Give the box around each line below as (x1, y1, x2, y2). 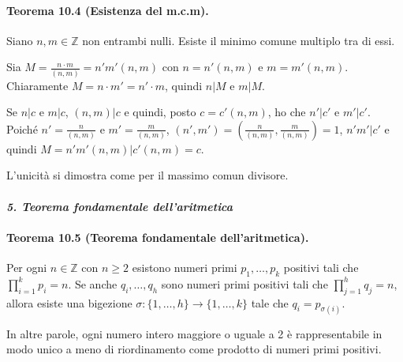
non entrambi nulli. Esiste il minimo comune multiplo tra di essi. (82, 32, 395, 48)
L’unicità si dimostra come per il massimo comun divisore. (6, 167, 289, 183)
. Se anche (68, 275, 118, 292)
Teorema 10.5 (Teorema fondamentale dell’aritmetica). (6, 228, 309, 245)
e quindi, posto (124, 104, 196, 120)
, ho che (267, 104, 306, 120)
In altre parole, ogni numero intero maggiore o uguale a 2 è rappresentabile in (6, 325, 382, 341)
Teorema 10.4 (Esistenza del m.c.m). (6, 2, 209, 18)
